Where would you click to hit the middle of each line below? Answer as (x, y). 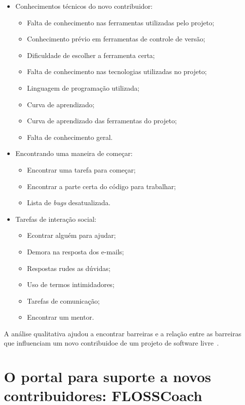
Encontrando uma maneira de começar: (74, 153)
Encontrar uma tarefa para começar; (81, 169)
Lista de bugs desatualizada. (69, 202)
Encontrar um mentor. (60, 317)
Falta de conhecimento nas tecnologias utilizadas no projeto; (117, 71)
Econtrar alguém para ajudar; (71, 235)
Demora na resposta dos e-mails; (75, 251)
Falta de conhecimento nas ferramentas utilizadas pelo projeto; (121, 22)
